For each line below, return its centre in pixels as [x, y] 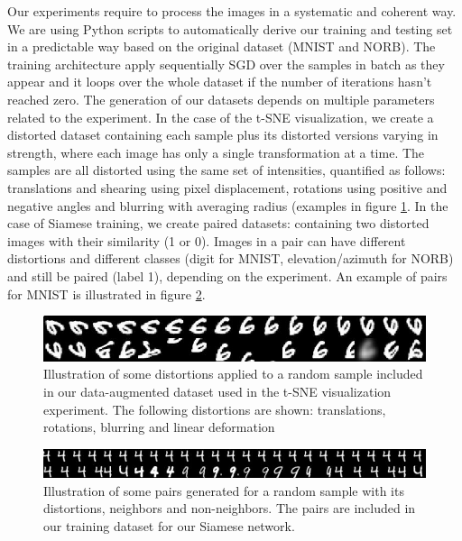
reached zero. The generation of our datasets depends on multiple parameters [221, 99]
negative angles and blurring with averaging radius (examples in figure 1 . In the [228, 205]
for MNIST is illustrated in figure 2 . [106, 293]
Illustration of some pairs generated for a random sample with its [224, 490]
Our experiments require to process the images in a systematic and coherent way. [232, 11]
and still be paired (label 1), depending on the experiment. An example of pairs [227, 275]
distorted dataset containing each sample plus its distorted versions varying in [223, 135]
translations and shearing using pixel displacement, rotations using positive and [227, 187]
